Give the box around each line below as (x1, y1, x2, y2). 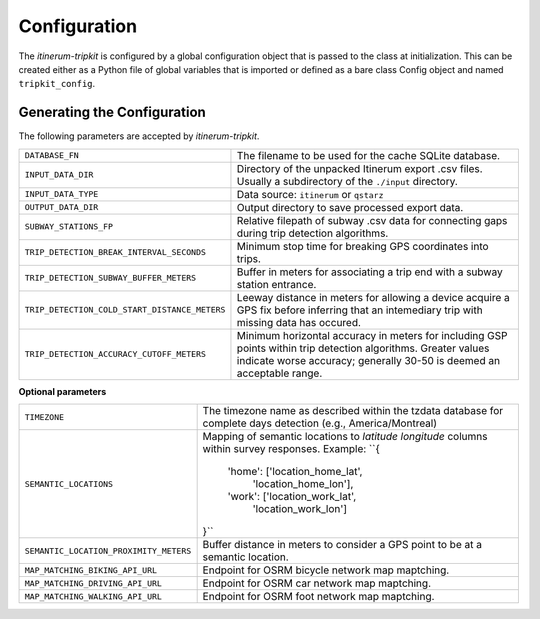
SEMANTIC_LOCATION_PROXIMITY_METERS (24, 545, 192, 556)
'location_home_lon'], (252, 477, 354, 491)
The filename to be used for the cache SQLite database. (236, 148, 500, 162)
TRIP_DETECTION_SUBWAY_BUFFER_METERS (24, 273, 197, 284)
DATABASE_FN (24, 150, 79, 161)
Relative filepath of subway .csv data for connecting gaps (236, 213, 508, 227)
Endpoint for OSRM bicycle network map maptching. (202, 563, 450, 577)
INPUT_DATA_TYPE (24, 189, 99, 200)
